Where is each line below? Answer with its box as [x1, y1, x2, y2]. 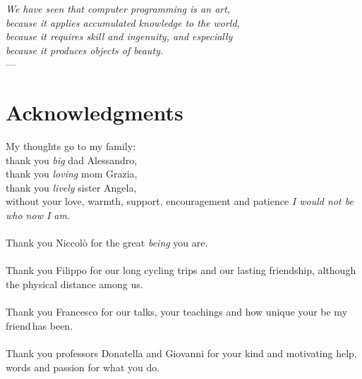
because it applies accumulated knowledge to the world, [6, 15, 240, 30]
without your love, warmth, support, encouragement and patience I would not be [6, 194, 354, 209]
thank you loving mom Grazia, [6, 166, 138, 181]
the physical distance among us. [6, 277, 143, 292]
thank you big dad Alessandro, [6, 152, 138, 167]
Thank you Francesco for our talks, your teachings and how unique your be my [6, 304, 348, 319]
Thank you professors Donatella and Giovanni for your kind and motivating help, [6, 346, 357, 360]
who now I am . [6, 208, 70, 223]
